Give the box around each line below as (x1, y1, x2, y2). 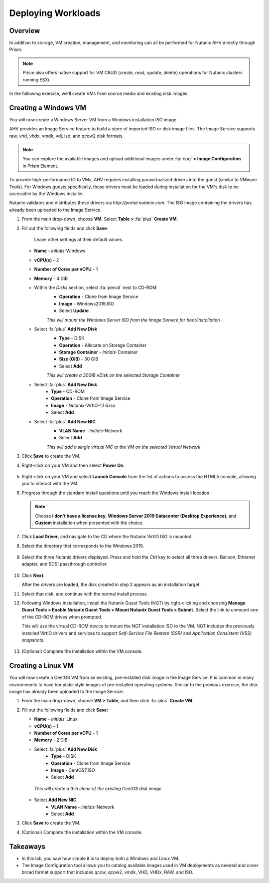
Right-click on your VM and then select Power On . (21, 462, 125, 468)
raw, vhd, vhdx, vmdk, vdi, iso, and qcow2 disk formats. (9, 133, 124, 139)
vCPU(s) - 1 (34, 723, 58, 729)
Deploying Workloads (9, 7, 101, 18)
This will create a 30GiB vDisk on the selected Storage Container (46, 372, 180, 378)
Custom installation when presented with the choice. (35, 520, 144, 526)
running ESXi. (22, 76, 51, 82)
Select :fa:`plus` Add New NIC (34, 418, 96, 424)
